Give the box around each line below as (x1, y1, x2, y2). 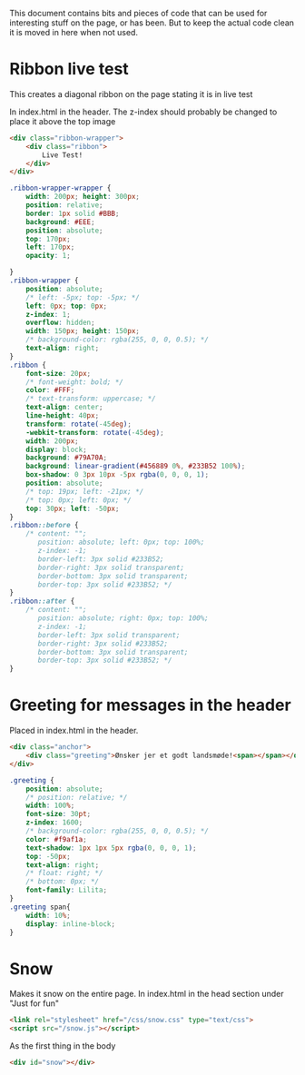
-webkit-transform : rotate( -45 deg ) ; (25, 428, 165, 437)
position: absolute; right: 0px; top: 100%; (37, 614, 209, 623)
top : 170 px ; (25, 234, 71, 243)
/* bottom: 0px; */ (25, 877, 100, 886)
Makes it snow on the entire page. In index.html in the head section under (9, 989, 284, 1000)
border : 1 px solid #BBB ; (25, 209, 120, 218)
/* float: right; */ (25, 869, 103, 878)
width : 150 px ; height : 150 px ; (25, 327, 141, 336)
